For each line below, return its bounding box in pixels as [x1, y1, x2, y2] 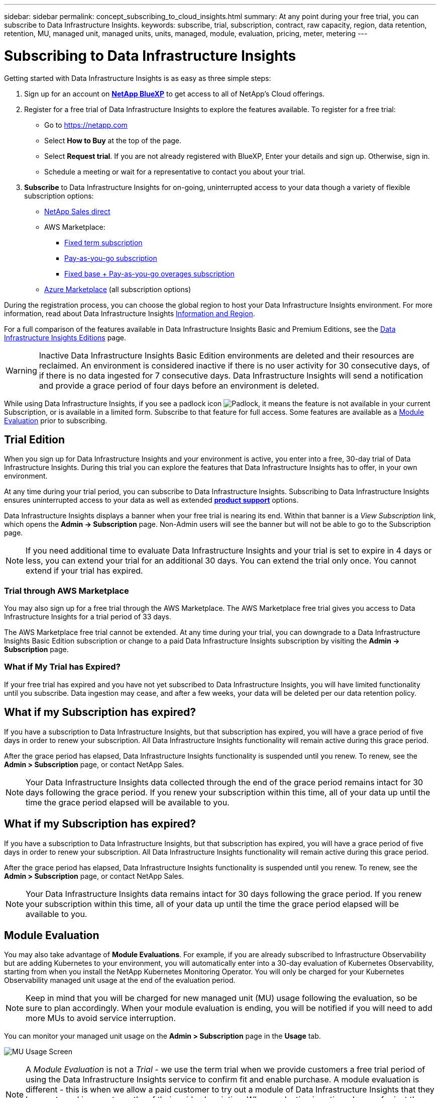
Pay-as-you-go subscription [64, 253, 157, 262]
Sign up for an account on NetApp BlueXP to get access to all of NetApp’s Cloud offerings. [24, 89, 325, 98]
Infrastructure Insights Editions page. [4, 333, 127, 342]
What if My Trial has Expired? [4, 662, 121, 672]
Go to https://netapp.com [44, 120, 128, 129]
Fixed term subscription [64, 238, 143, 247]
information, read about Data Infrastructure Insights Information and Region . [4, 309, 255, 318]
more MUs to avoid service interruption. [26, 1013, 176, 1024]
